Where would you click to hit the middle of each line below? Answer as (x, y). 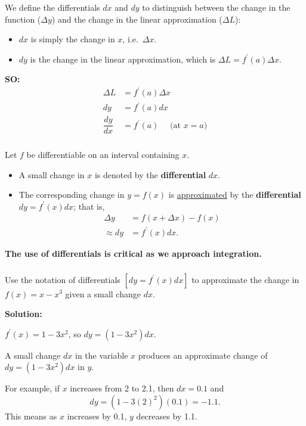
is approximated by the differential (235, 195)
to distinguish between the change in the (216, 7)
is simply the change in (73, 39)
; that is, (89, 206)
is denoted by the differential (150, 174)
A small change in (52, 174)
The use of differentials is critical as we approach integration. (133, 253)
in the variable (102, 355)
